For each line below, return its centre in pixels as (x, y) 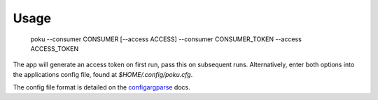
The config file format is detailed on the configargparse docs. (101, 87)
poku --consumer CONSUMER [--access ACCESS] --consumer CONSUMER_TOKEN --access (166, 39)
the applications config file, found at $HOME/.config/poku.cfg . (103, 74)
